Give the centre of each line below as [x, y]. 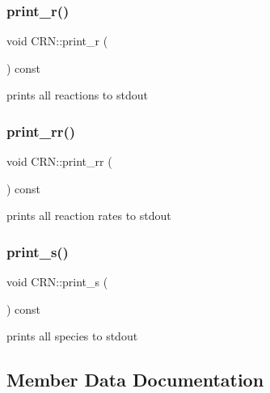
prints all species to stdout [72, 336]
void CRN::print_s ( [57, 282]
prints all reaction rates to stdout [89, 216]
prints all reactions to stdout [77, 95]
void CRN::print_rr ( [59, 161]
